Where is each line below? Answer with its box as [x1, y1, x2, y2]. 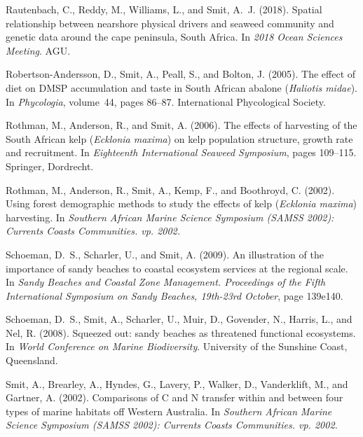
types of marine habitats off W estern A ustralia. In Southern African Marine [6, 403, 332, 418]
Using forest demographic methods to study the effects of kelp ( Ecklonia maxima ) [6, 196, 357, 211]
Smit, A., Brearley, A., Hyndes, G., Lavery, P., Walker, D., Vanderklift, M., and [6, 376, 348, 391]
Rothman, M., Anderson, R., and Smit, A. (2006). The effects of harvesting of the [6, 118, 357, 132]
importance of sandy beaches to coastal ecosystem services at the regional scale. [6, 261, 348, 275]
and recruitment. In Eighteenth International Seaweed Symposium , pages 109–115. [6, 145, 357, 160]
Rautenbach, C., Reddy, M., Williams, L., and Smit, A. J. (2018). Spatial [6, 2, 322, 16]
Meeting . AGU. [6, 43, 71, 57]
